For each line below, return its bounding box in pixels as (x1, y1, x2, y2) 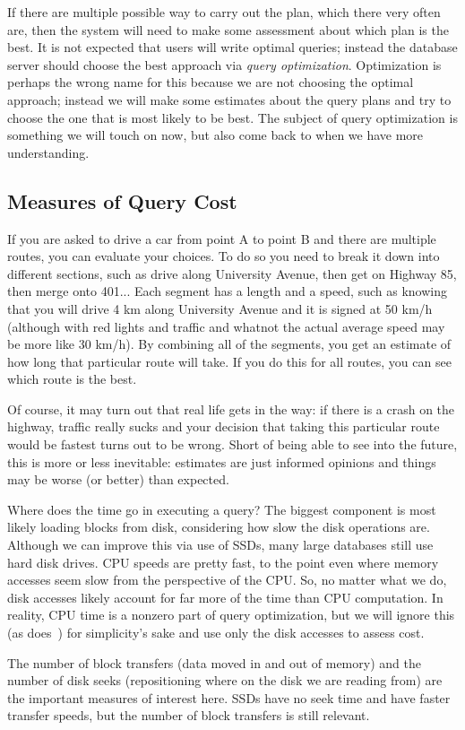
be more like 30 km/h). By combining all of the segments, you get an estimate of (7, 335, 452, 353)
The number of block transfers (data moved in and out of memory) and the (7, 653, 421, 672)
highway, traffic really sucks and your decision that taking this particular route (7, 417, 440, 436)
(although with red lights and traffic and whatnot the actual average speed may (7, 317, 445, 335)
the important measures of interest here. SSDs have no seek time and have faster (7, 688, 451, 707)
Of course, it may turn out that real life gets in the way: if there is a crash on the (7, 399, 455, 418)
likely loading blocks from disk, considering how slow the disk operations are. (7, 517, 430, 536)
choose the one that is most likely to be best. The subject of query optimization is (7, 108, 458, 126)
